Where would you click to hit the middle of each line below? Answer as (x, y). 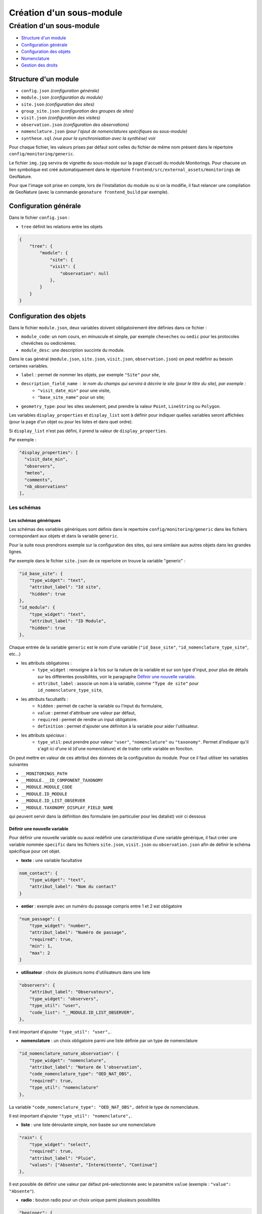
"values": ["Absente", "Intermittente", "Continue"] (93, 1165)
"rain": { (31, 1138)
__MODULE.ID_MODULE (44, 794)
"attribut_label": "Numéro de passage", (78, 933)
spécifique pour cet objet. (35, 851)
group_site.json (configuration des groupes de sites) (77, 111)
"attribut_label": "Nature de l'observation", (86, 1067)
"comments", (39, 480)
